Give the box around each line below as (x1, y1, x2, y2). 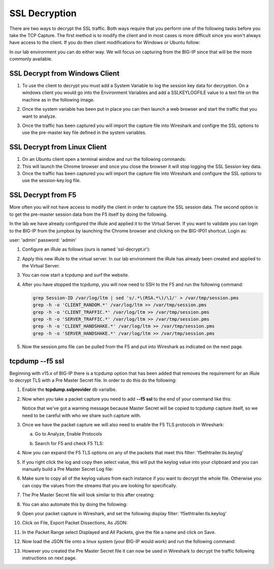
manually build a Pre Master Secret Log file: (22, 466, 114, 472)
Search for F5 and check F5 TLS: (35, 440, 104, 446)
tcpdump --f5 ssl (9, 357, 64, 365)
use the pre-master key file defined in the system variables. (22, 129, 147, 136)
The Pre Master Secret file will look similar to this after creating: (22, 492, 155, 498)
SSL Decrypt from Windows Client (9, 69, 120, 78)
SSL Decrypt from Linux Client (9, 143, 107, 152)
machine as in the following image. (22, 96, 95, 103)
